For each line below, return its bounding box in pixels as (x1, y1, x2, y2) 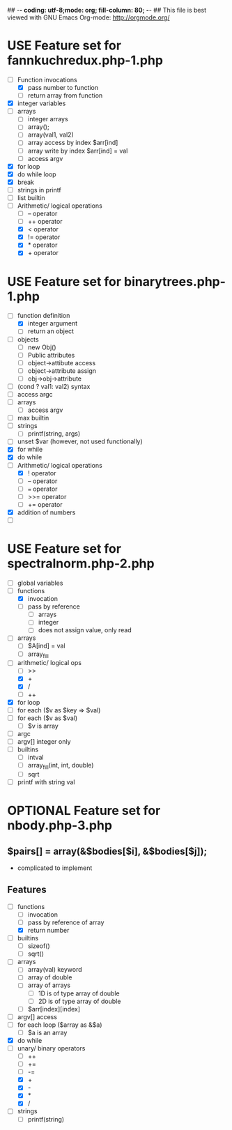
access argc (17, 390, 54, 398)
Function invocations (17, 75, 78, 84)
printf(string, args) (27, 429, 81, 438)
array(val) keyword (27, 965, 82, 974)
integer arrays (27, 115, 68, 123)
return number (27, 926, 70, 935)
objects (17, 335, 40, 344)
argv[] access (17, 1012, 58, 1021)
